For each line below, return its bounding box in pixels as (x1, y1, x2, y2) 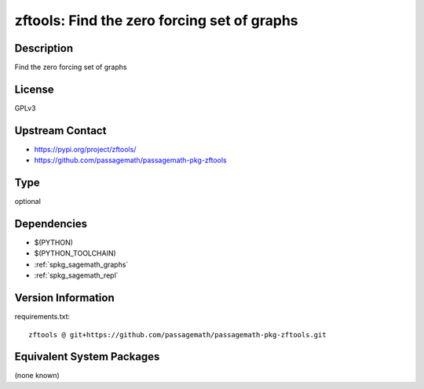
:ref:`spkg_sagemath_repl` (34, 271, 119, 280)
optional (14, 197, 41, 206)
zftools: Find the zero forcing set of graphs (14, 12, 298, 29)
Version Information (14, 291, 115, 305)
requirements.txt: (14, 312, 71, 322)
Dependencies (14, 216, 88, 231)
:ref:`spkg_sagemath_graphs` (34, 260, 129, 269)
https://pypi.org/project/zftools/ (34, 144, 137, 154)
